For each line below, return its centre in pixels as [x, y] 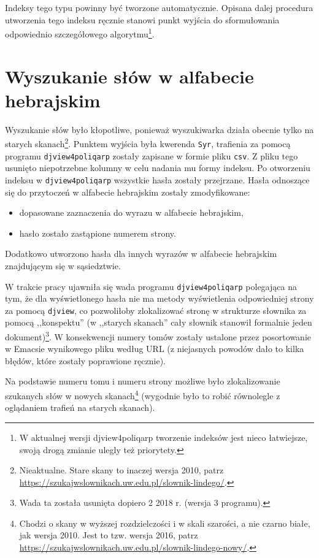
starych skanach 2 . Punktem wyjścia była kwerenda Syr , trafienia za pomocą [148, 143]
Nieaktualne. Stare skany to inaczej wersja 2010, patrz [121, 470]
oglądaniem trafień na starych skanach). [80, 407]
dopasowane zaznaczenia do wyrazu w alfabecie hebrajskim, [131, 212]
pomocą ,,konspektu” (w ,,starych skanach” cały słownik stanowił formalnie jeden [159, 322]
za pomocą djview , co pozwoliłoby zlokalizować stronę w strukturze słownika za [156, 310]
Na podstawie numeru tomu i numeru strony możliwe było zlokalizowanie [143, 381]
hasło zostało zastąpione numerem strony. [98, 233]
